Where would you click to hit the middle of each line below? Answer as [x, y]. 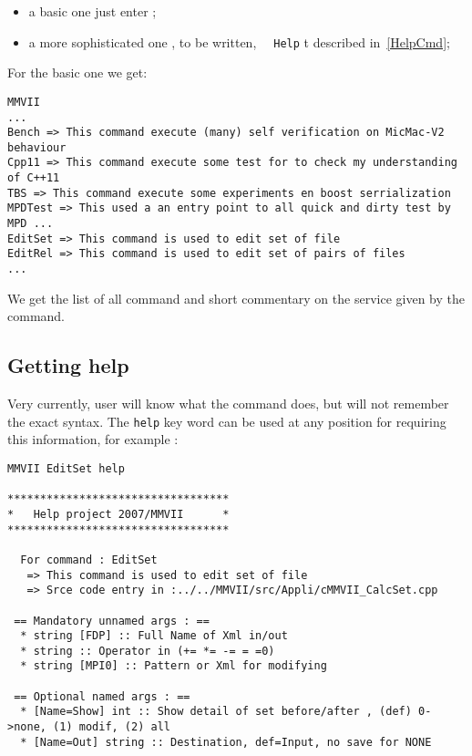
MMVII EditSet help [66, 468]
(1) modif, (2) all [112, 727]
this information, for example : [93, 439]
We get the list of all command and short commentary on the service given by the [236, 298]
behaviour [37, 147]
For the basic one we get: [77, 72]
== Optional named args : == [102, 696]
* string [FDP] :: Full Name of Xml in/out [154, 636]
